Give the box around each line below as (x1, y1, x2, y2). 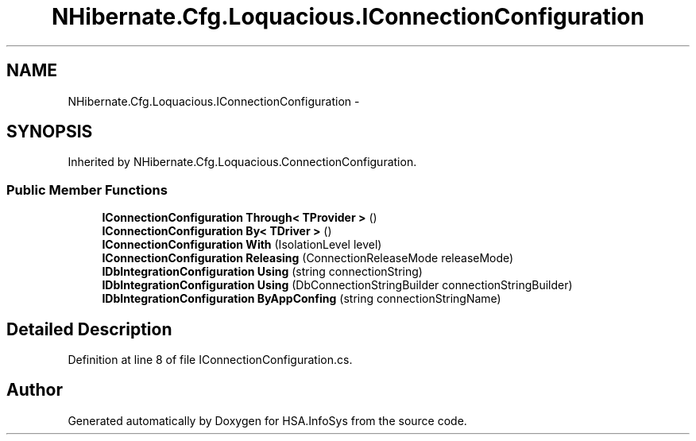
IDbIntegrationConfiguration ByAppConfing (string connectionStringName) (102, 292, 501, 306)
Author (6, 380, 63, 400)
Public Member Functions (6, 181, 168, 198)
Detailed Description (6, 319, 172, 339)
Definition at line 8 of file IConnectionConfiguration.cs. (68, 353, 353, 367)
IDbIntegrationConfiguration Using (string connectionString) (102, 265, 423, 279)
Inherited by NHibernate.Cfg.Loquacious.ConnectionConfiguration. (68, 155, 417, 169)
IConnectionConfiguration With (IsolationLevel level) (102, 238, 382, 252)
